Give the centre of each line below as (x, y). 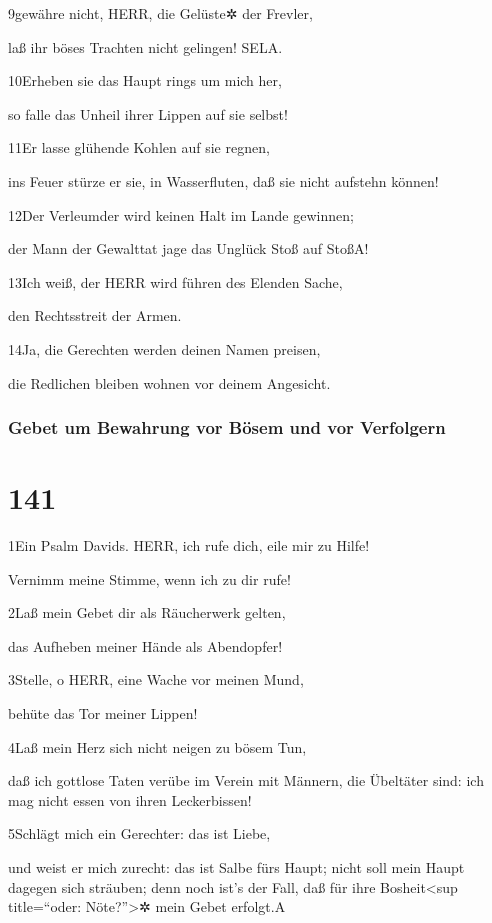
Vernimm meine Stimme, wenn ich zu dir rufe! (149, 578)
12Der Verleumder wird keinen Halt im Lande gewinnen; (181, 214)
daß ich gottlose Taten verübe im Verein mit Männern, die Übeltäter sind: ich (246, 780)
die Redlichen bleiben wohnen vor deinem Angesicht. (169, 382)
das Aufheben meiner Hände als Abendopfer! (145, 645)
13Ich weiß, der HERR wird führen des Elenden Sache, (175, 281)
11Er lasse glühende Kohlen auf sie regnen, (139, 147)
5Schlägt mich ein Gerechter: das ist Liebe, (139, 833)
